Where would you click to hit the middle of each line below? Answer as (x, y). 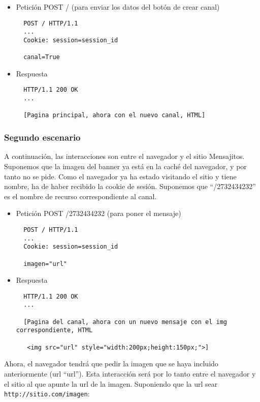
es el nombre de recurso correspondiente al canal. (80, 196)
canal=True (42, 57)
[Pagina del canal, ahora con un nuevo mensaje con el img (125, 322)
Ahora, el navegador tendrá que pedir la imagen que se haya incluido (111, 364)
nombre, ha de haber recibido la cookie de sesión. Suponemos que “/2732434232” (130, 186)
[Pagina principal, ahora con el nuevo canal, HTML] (115, 115)
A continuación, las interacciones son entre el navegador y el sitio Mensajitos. (124, 156)
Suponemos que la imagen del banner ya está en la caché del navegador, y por (125, 166)
